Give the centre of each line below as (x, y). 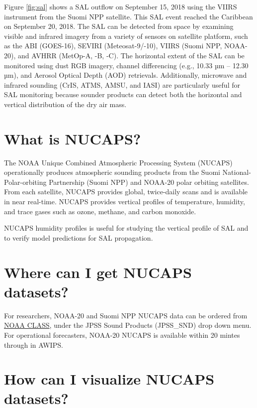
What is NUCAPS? (73, 138)
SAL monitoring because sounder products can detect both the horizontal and (123, 94)
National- (237, 172)
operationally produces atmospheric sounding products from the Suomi (112, 172)
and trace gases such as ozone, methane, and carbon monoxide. (100, 211)
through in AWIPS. (34, 344)
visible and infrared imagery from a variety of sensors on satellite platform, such (126, 36)
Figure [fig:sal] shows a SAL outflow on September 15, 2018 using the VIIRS (121, 6)
